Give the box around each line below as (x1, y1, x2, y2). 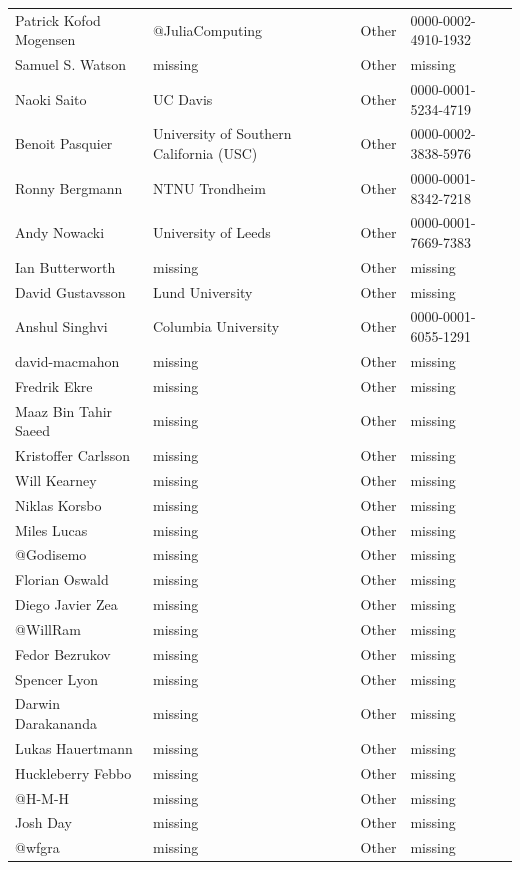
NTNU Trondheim (152, 177, 266, 198)
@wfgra (15, 837, 60, 858)
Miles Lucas (15, 519, 88, 540)
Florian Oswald (15, 569, 109, 590)
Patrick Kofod (15, 9, 101, 30)
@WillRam (15, 618, 81, 639)
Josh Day (15, 812, 72, 833)
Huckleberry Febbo (15, 762, 132, 783)
